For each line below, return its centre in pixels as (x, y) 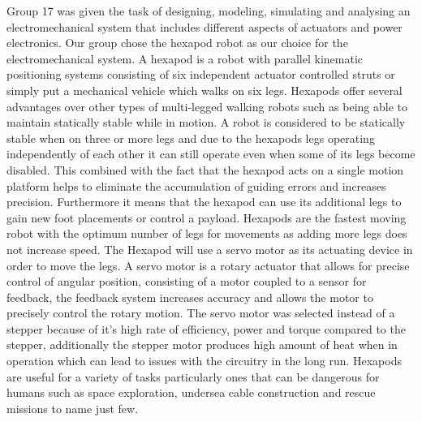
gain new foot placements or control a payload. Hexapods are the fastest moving (207, 217)
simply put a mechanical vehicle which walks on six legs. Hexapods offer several (205, 90)
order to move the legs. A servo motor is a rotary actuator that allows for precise (208, 265)
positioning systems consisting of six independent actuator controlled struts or (201, 74)
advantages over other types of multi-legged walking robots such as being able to (207, 106)
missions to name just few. (73, 408)
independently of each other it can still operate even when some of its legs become (211, 154)
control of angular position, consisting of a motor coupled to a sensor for (187, 281)
